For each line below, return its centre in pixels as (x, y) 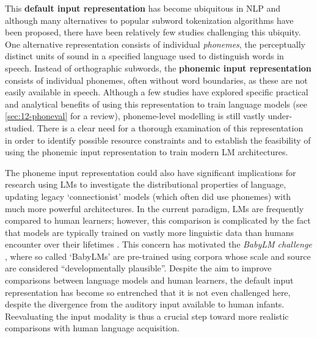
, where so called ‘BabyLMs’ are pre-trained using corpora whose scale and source (158, 256)
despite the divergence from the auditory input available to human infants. (145, 304)
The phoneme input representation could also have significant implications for (151, 172)
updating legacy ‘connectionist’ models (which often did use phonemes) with (148, 196)
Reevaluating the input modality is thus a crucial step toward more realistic (147, 316)
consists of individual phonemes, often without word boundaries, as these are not (156, 80)
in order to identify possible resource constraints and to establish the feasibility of (158, 140)
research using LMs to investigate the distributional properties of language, (146, 184)
